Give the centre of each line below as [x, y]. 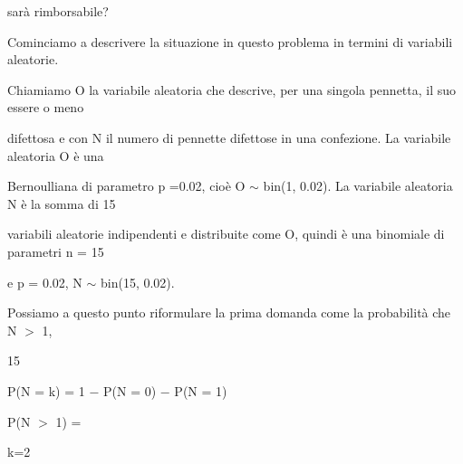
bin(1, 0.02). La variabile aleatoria [358, 186]
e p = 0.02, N [45, 282]
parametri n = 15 [56, 251]
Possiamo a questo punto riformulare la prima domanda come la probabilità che [229, 312]
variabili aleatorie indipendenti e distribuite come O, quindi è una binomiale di [226, 234]
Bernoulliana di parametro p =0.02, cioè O [126, 186]
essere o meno [46, 107]
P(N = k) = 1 [46, 390]
